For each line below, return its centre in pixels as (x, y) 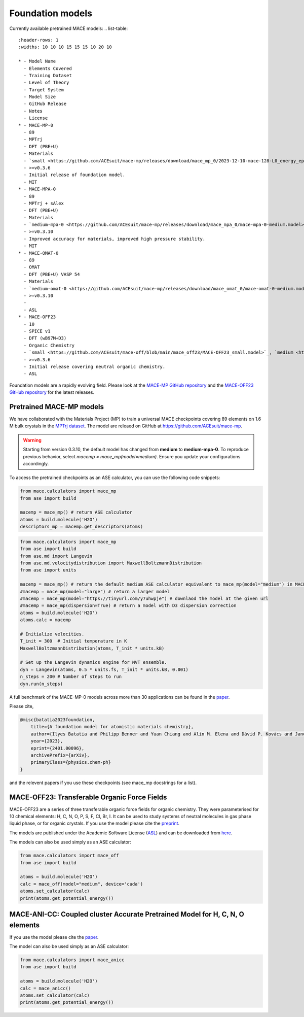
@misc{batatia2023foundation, (58, 720)
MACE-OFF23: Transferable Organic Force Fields (88, 797)
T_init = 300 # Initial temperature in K (73, 641)
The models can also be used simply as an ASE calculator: (70, 842)
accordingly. (36, 463)
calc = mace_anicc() (45, 988)
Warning (32, 440)
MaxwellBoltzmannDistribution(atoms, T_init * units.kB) (92, 648)
